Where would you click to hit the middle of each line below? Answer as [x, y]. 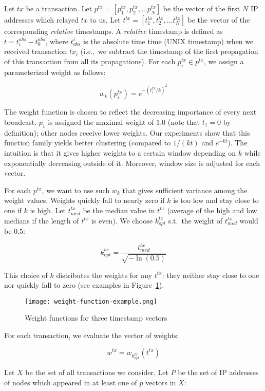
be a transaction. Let [59, 8]
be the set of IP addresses [218, 372]
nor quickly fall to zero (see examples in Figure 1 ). [84, 285]
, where [57, 41]
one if [13, 210]
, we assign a [224, 61]
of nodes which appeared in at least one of [71, 382]
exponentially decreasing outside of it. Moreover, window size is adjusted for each [132, 163]
